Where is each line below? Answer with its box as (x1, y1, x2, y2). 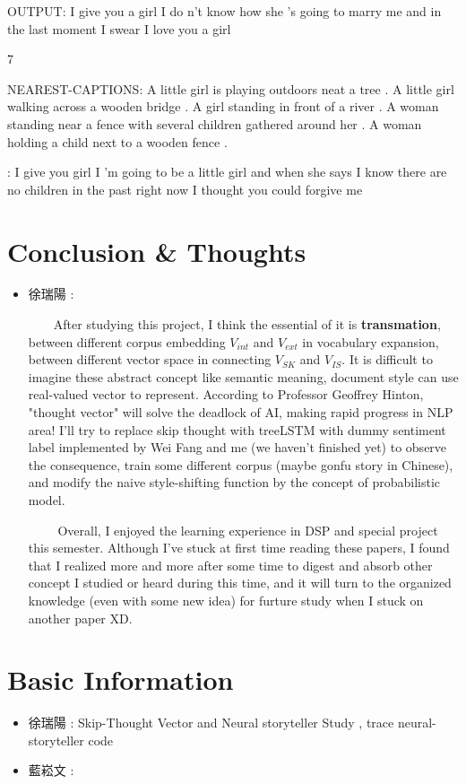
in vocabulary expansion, (302, 332, 439, 351)
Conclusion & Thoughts (7, 232, 306, 269)
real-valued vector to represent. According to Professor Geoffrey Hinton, (28, 385, 424, 404)
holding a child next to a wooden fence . (7, 132, 228, 151)
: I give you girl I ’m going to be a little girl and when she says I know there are (7, 162, 447, 181)
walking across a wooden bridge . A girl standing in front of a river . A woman (7, 97, 439, 116)
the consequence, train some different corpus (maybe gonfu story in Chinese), (28, 455, 453, 474)
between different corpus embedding (28, 332, 226, 351)
